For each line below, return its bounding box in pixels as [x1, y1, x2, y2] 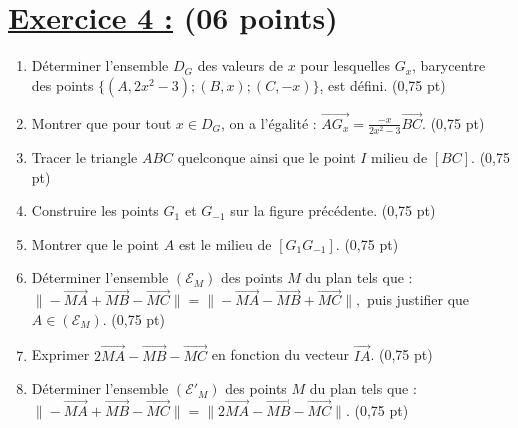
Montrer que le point [31, 233, 160, 254]
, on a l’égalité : [221, 112, 317, 133]
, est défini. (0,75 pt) [319, 74, 446, 95]
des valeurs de [197, 55, 283, 76]
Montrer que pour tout [31, 112, 172, 133]
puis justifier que [366, 289, 470, 310]
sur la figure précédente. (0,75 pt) [230, 200, 436, 221]
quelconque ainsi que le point [177, 147, 356, 168]
